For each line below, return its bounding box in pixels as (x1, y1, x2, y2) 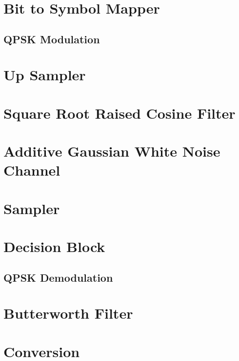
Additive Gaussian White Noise (3, 141, 220, 161)
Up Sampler (3, 65, 86, 85)
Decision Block (3, 236, 105, 256)
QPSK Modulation (3, 31, 100, 46)
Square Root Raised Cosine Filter (3, 103, 236, 123)
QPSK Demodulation (3, 270, 113, 285)
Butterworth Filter (3, 303, 133, 323)
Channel (3, 160, 60, 180)
